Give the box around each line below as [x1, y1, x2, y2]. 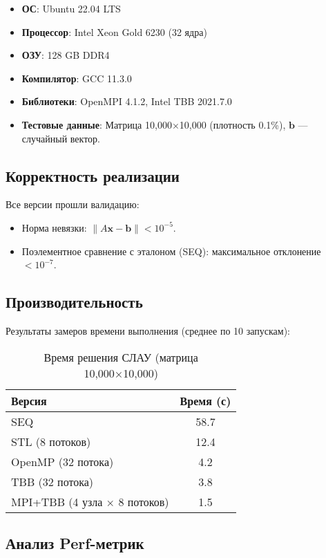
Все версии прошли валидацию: [6, 197, 140, 212]
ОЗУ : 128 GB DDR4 [21, 48, 110, 62]
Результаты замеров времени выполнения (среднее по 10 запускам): [6, 323, 290, 337]
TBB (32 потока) [11, 473, 94, 490]
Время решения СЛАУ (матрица [44, 348, 198, 365]
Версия [11, 392, 47, 409]
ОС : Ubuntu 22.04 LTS [21, 1, 121, 15]
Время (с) [180, 392, 231, 409]
